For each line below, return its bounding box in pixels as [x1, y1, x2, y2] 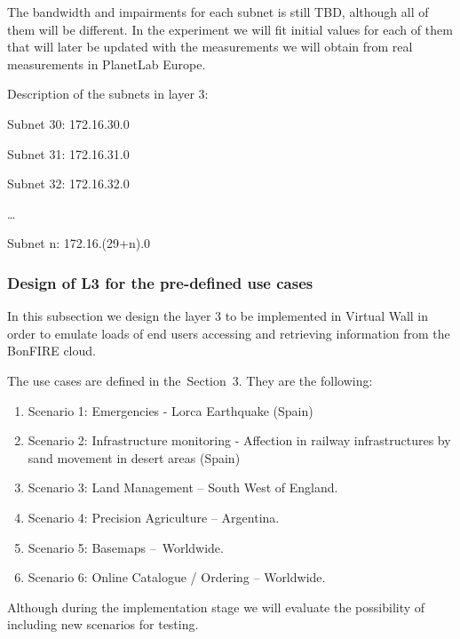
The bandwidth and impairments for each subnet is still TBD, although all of [7, 3, 429, 20]
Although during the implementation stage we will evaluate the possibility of [7, 597, 425, 616]
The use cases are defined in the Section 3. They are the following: [7, 371, 373, 389]
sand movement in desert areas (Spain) [28, 448, 241, 467]
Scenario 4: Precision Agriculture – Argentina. [28, 507, 280, 526]
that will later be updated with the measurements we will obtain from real [7, 37, 413, 56]
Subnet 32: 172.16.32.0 [7, 174, 130, 193]
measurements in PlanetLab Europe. [7, 54, 206, 73]
